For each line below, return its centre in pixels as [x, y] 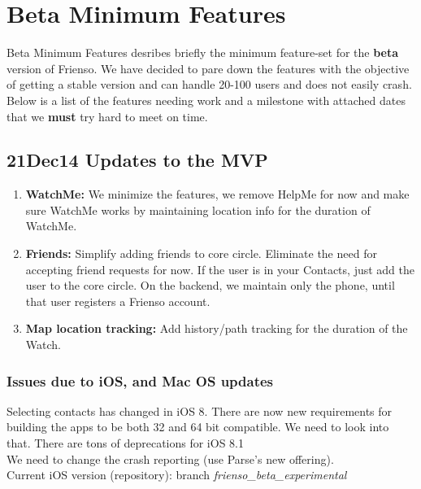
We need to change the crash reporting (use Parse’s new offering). [170, 458]
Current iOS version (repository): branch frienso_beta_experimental [177, 475]
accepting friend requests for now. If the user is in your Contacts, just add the [220, 269]
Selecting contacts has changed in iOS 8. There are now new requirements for [200, 410]
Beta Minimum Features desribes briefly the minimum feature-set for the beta [203, 52]
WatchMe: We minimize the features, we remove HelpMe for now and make [217, 194]
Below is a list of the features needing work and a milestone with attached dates [206, 100]
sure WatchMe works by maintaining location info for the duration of [198, 210]
